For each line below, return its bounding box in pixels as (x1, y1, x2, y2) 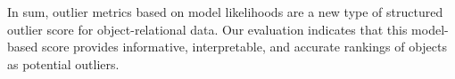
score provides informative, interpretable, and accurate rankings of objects (41, 37, 448, 56)
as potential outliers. (7, 54, 120, 73)
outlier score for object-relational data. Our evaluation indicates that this (7, 20, 408, 38)
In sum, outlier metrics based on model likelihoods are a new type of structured (7, 3, 443, 20)
